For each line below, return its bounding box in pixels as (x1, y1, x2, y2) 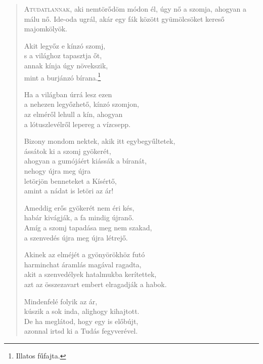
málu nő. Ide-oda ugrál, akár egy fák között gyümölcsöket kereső (24, 13, 225, 24)
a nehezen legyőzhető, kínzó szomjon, (24, 99, 139, 109)
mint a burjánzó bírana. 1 (24, 70, 101, 83)
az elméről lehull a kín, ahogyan (24, 109, 123, 119)
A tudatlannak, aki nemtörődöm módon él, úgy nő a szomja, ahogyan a (24, 4, 246, 14)
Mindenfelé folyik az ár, (24, 296, 98, 306)
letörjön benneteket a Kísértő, (24, 175, 117, 186)
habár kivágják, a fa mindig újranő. (24, 212, 134, 223)
